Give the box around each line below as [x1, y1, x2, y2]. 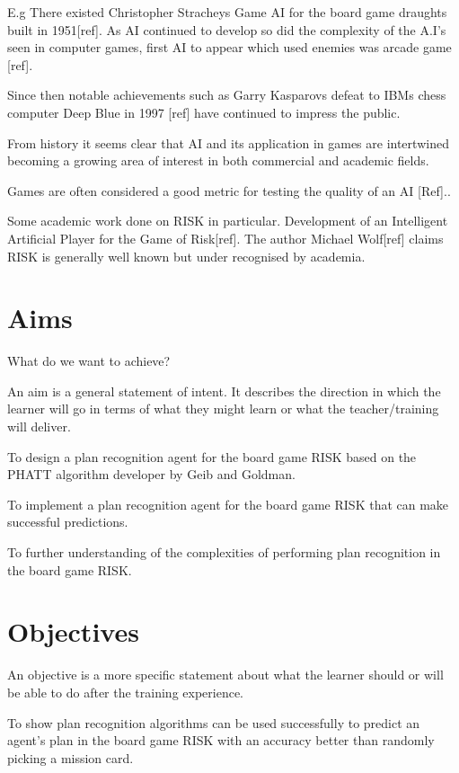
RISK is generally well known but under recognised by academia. [7, 246, 366, 265]
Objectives [7, 613, 139, 650]
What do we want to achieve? [7, 351, 171, 370]
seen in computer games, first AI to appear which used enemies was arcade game [7, 38, 452, 57]
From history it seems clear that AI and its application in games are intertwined [7, 133, 449, 152]
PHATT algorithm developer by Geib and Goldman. [7, 465, 296, 484]
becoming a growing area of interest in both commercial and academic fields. [7, 151, 429, 170]
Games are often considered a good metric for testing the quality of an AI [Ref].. [7, 181, 451, 200]
